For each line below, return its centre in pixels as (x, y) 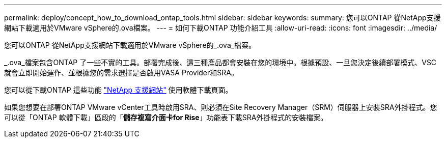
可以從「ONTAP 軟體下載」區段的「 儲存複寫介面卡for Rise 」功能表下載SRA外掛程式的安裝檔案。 (166, 117)
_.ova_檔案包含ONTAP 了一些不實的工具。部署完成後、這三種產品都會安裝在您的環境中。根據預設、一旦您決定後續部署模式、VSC (220, 62)
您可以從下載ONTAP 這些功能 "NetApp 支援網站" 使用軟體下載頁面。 (118, 90)
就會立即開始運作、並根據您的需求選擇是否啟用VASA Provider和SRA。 (121, 73)
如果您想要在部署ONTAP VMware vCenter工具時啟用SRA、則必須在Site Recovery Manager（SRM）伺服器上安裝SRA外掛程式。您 (221, 107)
